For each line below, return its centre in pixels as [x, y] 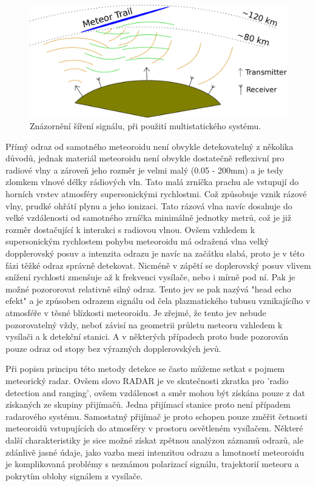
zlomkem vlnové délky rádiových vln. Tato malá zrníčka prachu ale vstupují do [152, 182]
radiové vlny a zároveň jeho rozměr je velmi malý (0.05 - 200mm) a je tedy [145, 170]
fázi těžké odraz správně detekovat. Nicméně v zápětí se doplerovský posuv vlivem [158, 265]
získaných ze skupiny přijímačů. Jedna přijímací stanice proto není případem [148, 404]
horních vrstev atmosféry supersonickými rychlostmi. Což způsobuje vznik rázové [156, 194]
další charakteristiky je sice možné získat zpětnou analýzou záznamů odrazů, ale [155, 440]
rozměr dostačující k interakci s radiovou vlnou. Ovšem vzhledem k [130, 229]
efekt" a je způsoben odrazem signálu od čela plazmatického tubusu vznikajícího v [158, 301]
